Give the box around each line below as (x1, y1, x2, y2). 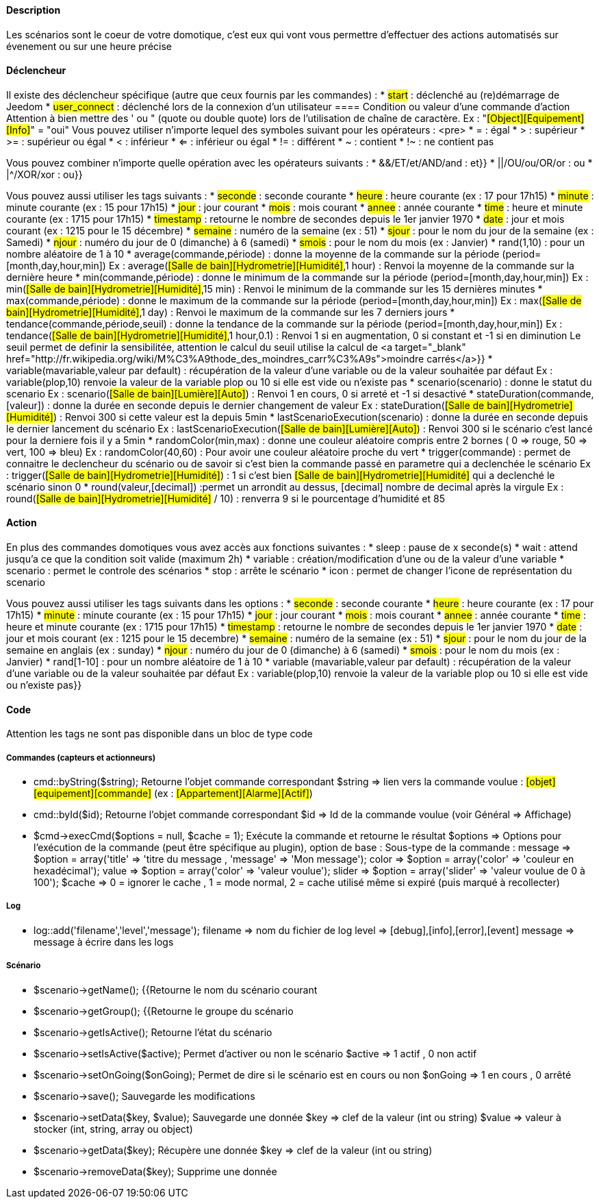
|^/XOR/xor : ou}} (6, 168, 83, 180)
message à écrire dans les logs (34, 935, 174, 948)
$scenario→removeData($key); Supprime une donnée (34, 1165, 277, 1177)
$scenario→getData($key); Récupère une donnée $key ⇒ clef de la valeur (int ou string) (34, 1144, 433, 1156)
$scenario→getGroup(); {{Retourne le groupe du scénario (34, 1005, 294, 1017)
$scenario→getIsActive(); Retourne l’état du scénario (34, 1026, 272, 1038)
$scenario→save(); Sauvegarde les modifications (34, 1090, 255, 1102)
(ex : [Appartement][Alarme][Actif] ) (154, 787, 313, 800)
